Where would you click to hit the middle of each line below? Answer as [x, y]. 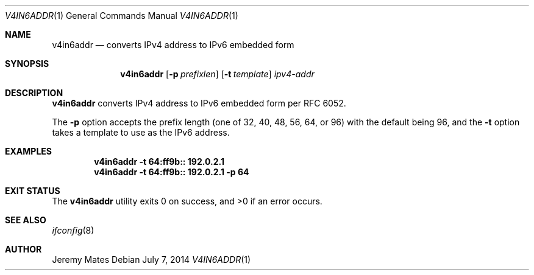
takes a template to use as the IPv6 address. [141, 132]
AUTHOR [23, 249]
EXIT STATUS [33, 191]
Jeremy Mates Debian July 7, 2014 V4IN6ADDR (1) [151, 259]
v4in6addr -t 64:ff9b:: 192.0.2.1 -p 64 [172, 172]
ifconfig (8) [73, 230]
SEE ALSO [26, 220]
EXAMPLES [28, 151]
